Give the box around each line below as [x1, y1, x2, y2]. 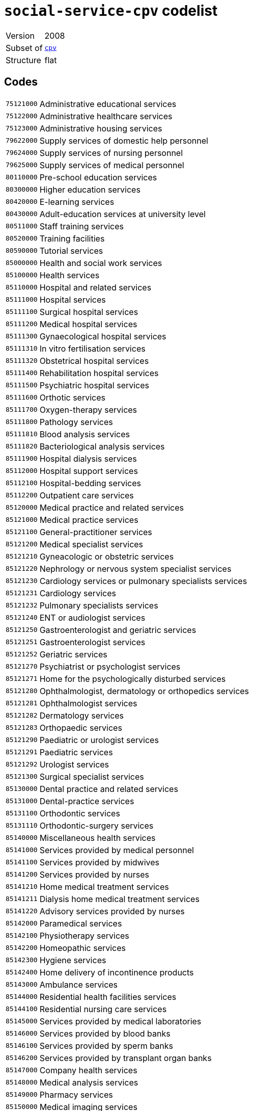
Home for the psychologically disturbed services [39, 673, 226, 684]
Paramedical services [39, 918, 122, 929]
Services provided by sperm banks [39, 1040, 173, 1051]
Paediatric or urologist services [39, 734, 159, 745]
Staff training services [39, 221, 124, 231]
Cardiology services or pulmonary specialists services [39, 575, 247, 586]
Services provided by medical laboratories [39, 1016, 202, 1026]
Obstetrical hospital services [39, 355, 149, 366]
